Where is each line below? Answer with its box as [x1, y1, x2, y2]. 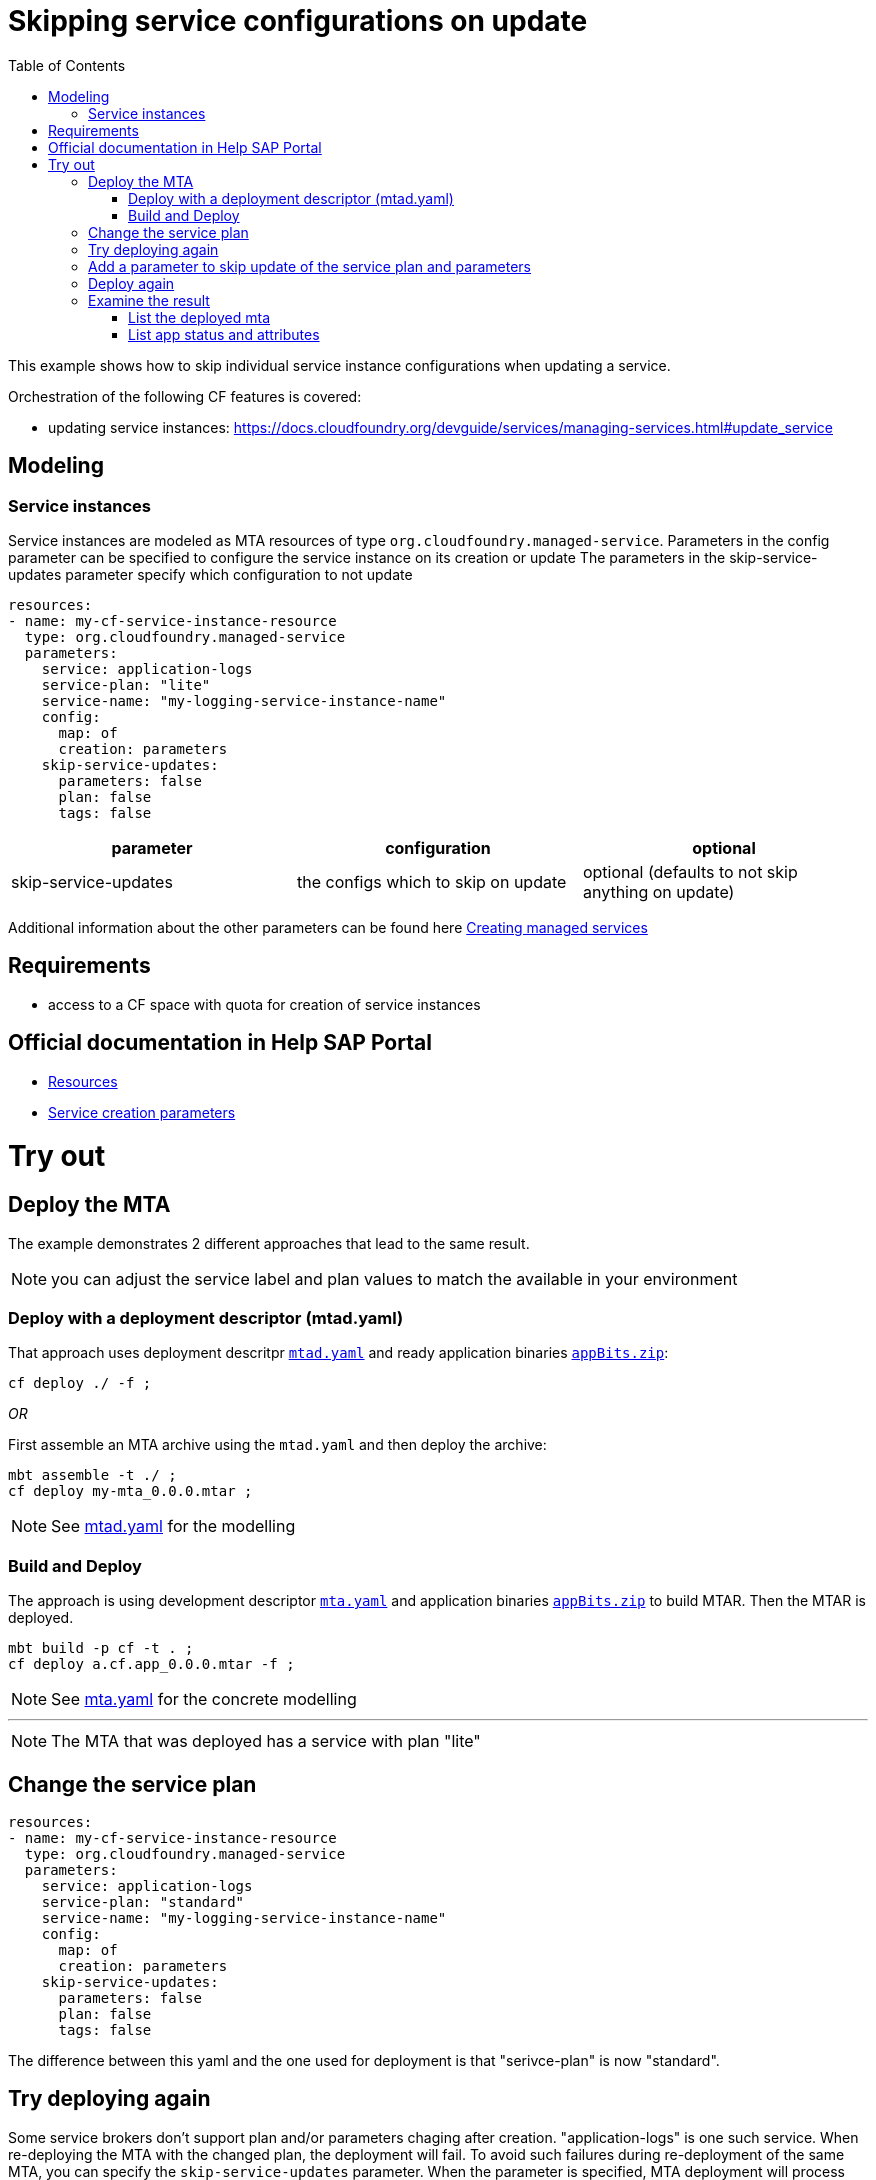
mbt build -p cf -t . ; [8, 1640, 194, 1657]
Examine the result [88, 291, 210, 309]
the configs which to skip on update [296, 871, 567, 892]
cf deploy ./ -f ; [8, 1375, 152, 1392]
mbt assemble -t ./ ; [8, 1467, 177, 1484]
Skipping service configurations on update [8, 4, 588, 38]
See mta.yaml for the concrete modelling [51, 1689, 357, 1710]
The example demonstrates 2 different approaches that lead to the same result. [8, 1234, 530, 1252]
